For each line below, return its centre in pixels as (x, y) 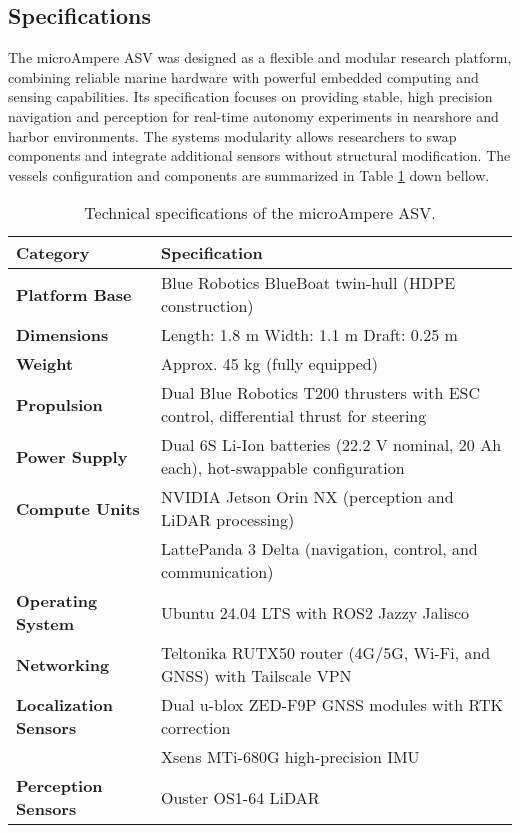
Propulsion (59, 404)
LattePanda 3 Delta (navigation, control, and (319, 549)
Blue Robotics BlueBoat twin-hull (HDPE (308, 283)
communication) (217, 572)
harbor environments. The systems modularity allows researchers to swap (232, 135)
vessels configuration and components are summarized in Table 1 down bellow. (249, 174)
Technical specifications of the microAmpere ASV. (260, 213)
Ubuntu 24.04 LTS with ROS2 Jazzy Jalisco (315, 612)
